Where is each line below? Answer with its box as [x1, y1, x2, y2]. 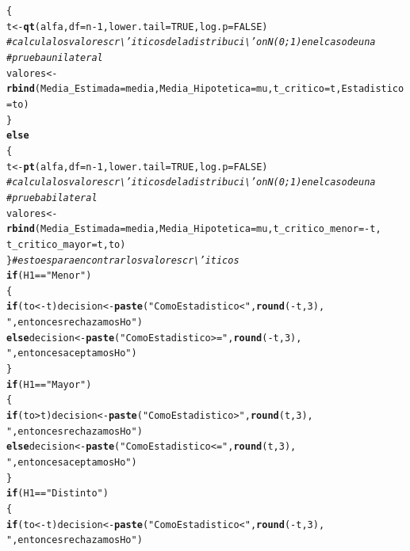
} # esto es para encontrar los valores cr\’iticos [6, 254, 239, 266]
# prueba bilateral [6, 192, 98, 203]
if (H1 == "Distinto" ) [6, 488, 109, 500]
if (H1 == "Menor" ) [6, 270, 92, 282]
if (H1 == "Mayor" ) [6, 378, 92, 390]
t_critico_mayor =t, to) [6, 238, 126, 250]
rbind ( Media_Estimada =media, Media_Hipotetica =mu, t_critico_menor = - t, [6, 223, 381, 235]
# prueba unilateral [6, 51, 103, 63]
